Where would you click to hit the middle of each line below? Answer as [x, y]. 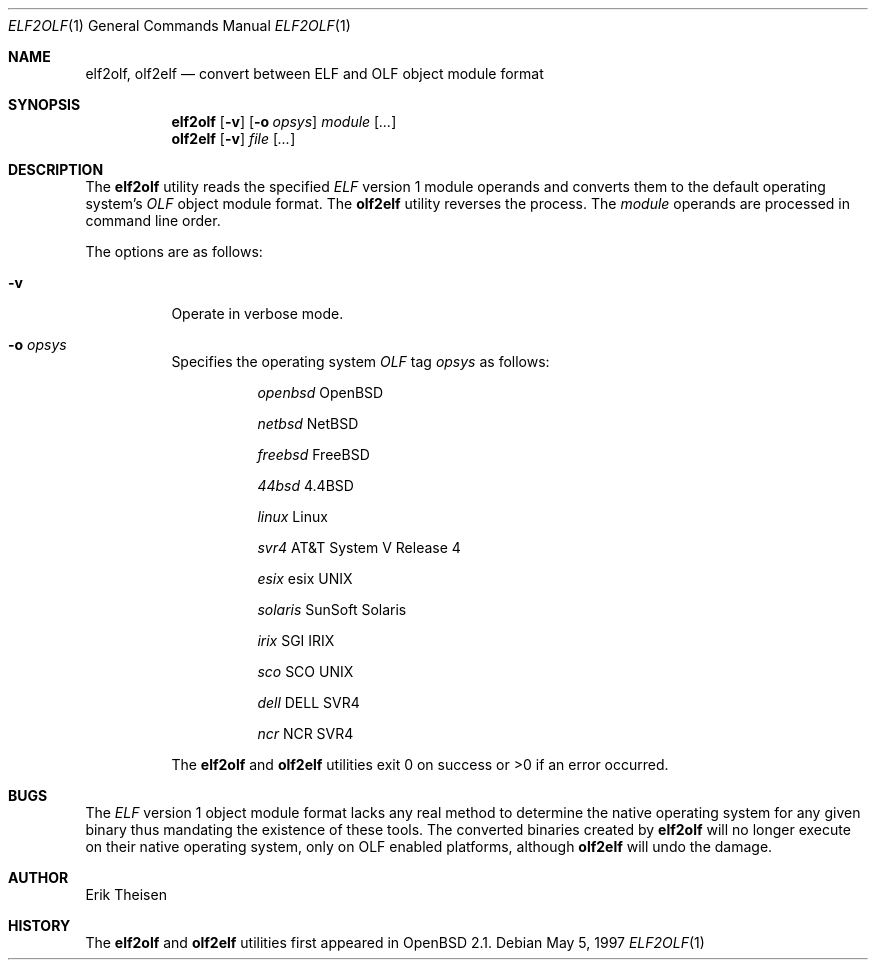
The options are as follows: [174, 251]
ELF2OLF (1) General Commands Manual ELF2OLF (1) [179, 25]
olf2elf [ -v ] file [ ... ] [233, 138]
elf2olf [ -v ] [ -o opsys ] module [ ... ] [284, 121]
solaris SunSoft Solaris [332, 609]
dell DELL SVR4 [308, 702]
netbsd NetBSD [308, 423]
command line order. [153, 220]
